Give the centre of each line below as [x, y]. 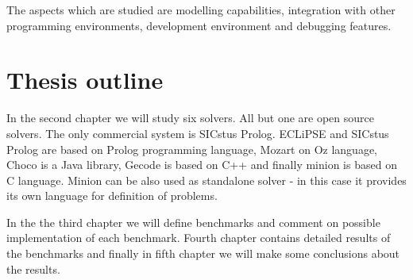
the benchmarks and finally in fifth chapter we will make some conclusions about [203, 253]
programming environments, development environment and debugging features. [199, 25]
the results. [33, 268]
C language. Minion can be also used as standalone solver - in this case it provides [206, 180]
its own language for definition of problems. [112, 196]
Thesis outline [85, 80]
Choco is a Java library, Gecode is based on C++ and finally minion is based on [202, 165]
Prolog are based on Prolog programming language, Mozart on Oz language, [192, 149]
